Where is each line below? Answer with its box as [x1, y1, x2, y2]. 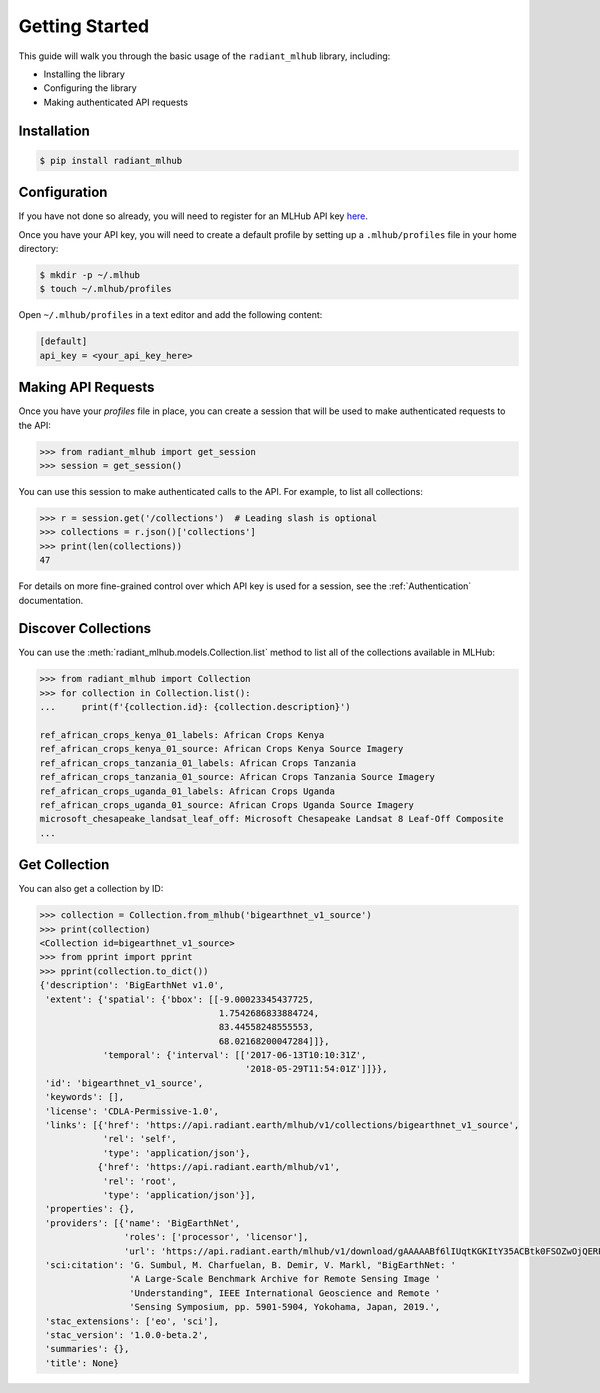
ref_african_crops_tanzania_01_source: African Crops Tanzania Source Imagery [39, 771, 435, 783]
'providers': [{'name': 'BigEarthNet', [45, 1217, 240, 1229]
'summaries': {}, [45, 1343, 130, 1355]
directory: [18, 243, 59, 254]
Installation [18, 122, 90, 139]
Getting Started [18, 15, 150, 37]
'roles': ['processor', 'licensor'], [123, 1231, 309, 1243]
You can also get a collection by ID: [18, 883, 164, 895]
